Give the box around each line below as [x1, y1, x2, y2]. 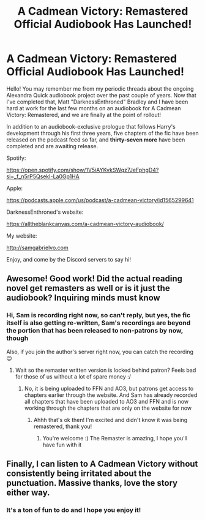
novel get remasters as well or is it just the [6, 283, 170, 293]
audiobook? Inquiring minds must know [6, 293, 160, 303]
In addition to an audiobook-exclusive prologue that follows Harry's [6, 122, 176, 130]
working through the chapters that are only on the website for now [24, 404, 192, 412]
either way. [6, 488, 50, 498]
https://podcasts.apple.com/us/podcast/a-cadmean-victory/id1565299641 [6, 196, 194, 203]
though [6, 334, 29, 342]
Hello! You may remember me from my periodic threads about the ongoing [6, 85, 194, 92]
